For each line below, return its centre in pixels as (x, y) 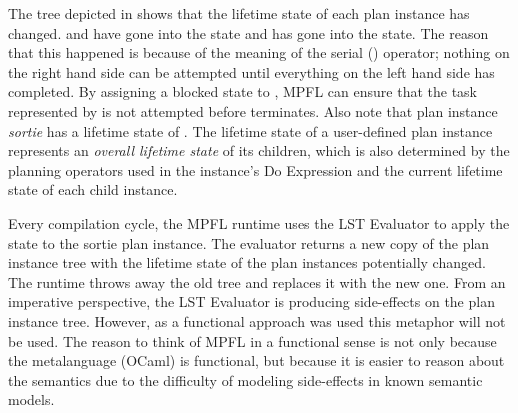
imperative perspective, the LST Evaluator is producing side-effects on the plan (251, 301)
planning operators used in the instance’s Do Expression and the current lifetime (255, 169)
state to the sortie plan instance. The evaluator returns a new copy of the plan (249, 242)
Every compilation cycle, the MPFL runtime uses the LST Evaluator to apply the (259, 222)
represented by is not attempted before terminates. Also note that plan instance (253, 110)
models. (31, 399)
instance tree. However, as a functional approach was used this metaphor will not (257, 320)
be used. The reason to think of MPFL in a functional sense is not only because (252, 340)
